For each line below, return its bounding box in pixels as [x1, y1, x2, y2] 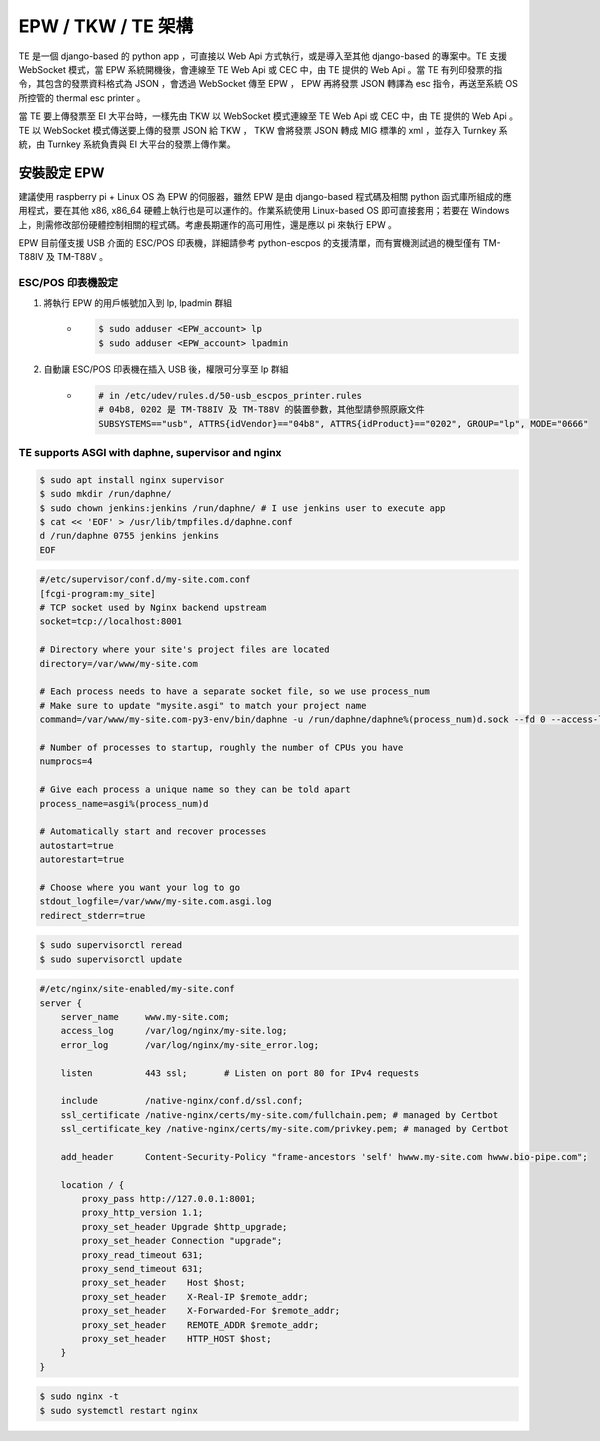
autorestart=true [39, 854, 125, 865]
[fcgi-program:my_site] [39, 588, 157, 599]
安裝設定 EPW [18, 164, 105, 181]
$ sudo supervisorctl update [39, 953, 183, 965]
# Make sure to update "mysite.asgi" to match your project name [39, 700, 367, 711]
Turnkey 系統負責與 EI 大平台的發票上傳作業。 [46, 138, 237, 150]
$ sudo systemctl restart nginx [39, 1405, 199, 1416]
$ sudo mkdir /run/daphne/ [39, 488, 172, 500]
